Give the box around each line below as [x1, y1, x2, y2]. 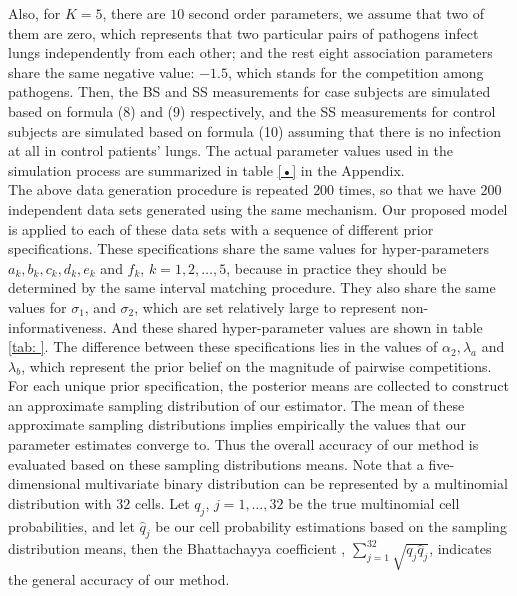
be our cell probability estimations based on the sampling [155, 515, 507, 536]
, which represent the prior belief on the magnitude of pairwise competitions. [21, 355, 492, 376]
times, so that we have [338, 179, 476, 200]
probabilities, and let [8, 515, 135, 536]
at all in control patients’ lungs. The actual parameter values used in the [8, 140, 453, 161]
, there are [102, 3, 166, 23]
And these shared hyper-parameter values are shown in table [111, 316, 483, 337]
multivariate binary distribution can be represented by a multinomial [85, 473, 508, 494]
